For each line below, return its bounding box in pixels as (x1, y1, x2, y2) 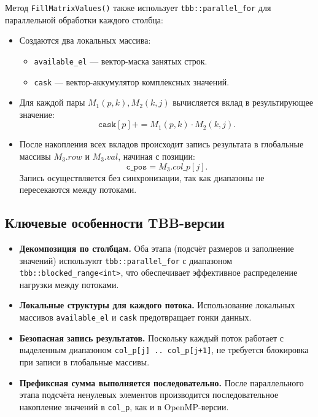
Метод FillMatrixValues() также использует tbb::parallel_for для (5, 1, 271, 14)
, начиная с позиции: (118, 149, 195, 162)
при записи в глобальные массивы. (19, 355, 150, 368)
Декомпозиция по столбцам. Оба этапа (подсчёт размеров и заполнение (19, 241, 294, 254)
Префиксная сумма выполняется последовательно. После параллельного (19, 376, 304, 389)
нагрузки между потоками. (19, 278, 119, 290)
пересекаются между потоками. (19, 183, 137, 196)
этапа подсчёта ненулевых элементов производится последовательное (19, 388, 279, 401)
